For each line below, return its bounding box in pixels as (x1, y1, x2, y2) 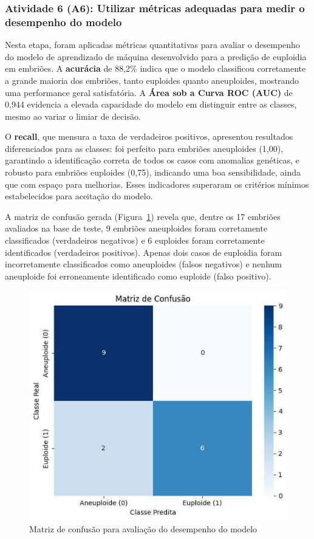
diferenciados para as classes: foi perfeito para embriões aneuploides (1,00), (5, 142, 284, 154)
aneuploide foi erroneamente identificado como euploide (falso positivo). (5, 269, 271, 282)
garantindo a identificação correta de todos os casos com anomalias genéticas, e (5, 154, 299, 167)
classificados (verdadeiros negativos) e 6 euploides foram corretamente (5, 234, 265, 247)
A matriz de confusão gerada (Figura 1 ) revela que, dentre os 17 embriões (5, 210, 281, 222)
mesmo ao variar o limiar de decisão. (5, 109, 141, 122)
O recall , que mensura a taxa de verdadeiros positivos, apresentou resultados (5, 130, 293, 143)
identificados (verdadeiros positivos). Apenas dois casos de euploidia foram (5, 245, 282, 258)
